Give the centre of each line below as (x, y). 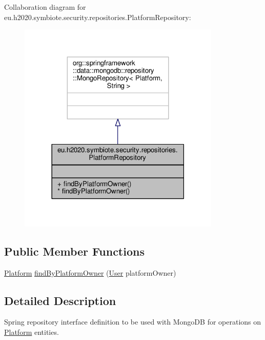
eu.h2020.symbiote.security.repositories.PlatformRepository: (98, 17)
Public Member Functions (74, 251)
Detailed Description (60, 300)
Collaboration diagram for (45, 7)
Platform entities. (32, 332)
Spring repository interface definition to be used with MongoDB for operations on (133, 322)
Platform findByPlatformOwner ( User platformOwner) (90, 272)
